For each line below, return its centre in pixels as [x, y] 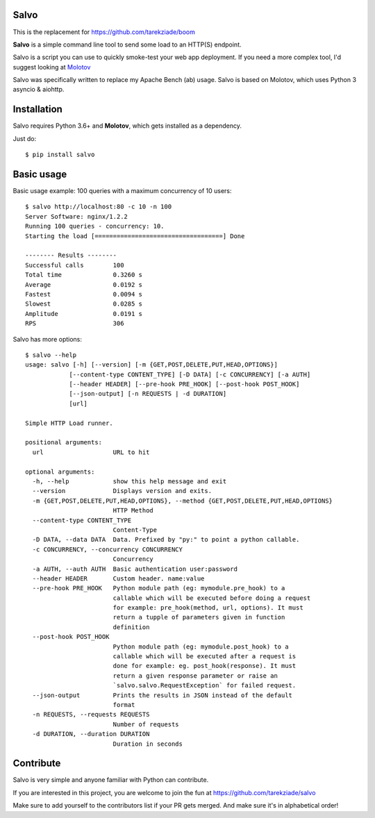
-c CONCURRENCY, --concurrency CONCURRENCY [108, 549]
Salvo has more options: [48, 339]
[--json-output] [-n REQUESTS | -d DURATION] [148, 394]
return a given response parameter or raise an [195, 676]
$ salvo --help [51, 355]
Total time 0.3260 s [84, 275]
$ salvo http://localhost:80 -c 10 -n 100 [99, 207]
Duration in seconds [148, 744]
